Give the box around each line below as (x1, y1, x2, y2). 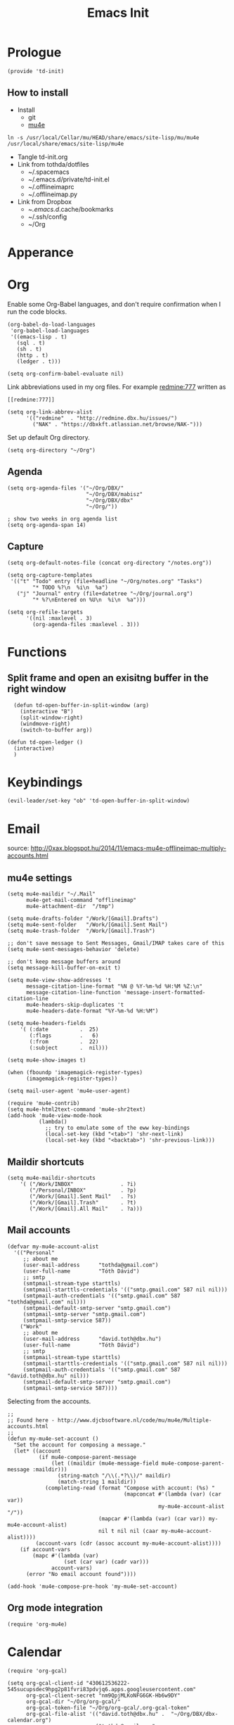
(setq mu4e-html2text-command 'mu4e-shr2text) (7, 1106, 146, 1113)
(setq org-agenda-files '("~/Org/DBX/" (7, 484, 124, 492)
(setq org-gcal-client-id (7, 1679, 83, 1686)
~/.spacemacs (27, 167, 70, 176)
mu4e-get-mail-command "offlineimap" (25, 897, 137, 904)
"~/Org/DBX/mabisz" (85, 490, 143, 497)
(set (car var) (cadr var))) (63, 1558, 150, 1565)
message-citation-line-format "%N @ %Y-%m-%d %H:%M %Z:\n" (25, 983, 202, 990)
